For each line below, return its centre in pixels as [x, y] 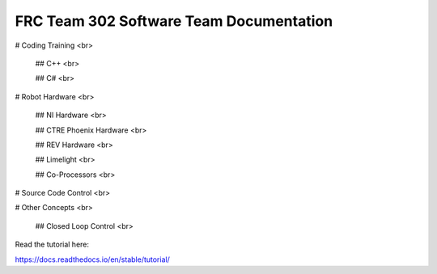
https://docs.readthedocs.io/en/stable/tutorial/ [92, 259]
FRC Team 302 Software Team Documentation [174, 21]
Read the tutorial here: [52, 244]
